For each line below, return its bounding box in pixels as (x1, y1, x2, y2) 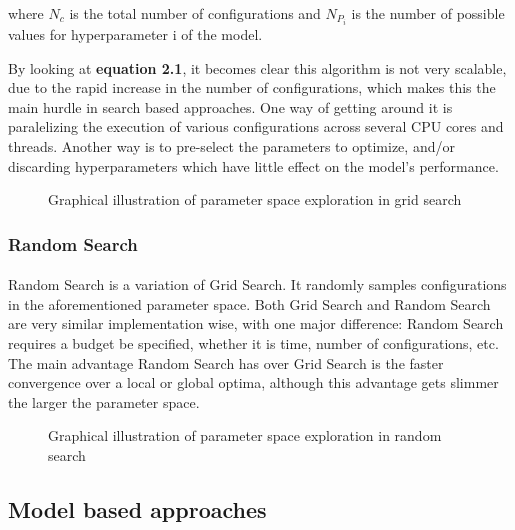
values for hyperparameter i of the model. (8, 24, 263, 45)
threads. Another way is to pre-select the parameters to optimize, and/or (8, 136, 455, 157)
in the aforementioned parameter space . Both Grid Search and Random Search (8, 293, 491, 314)
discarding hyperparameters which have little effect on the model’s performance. (8, 155, 499, 176)
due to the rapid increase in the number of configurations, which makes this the (8, 77, 496, 98)
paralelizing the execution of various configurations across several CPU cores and (8, 116, 504, 137)
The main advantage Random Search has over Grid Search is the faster (8, 352, 444, 373)
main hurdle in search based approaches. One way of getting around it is (8, 96, 453, 117)
